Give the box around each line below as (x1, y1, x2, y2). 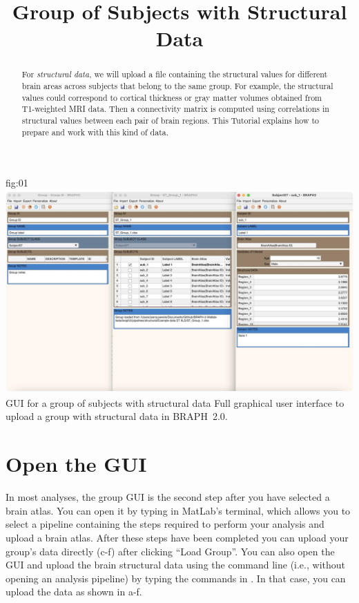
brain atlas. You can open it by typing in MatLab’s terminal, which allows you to (6, 503, 351, 517)
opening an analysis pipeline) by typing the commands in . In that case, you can (6, 571, 346, 585)
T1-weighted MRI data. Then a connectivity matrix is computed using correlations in (21, 103, 329, 115)
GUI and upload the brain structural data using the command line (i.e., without (6, 557, 345, 572)
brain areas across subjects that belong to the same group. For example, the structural (21, 80, 333, 92)
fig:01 (6, 175, 28, 190)
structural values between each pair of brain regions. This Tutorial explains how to (21, 114, 320, 126)
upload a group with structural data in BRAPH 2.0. (6, 409, 228, 423)
